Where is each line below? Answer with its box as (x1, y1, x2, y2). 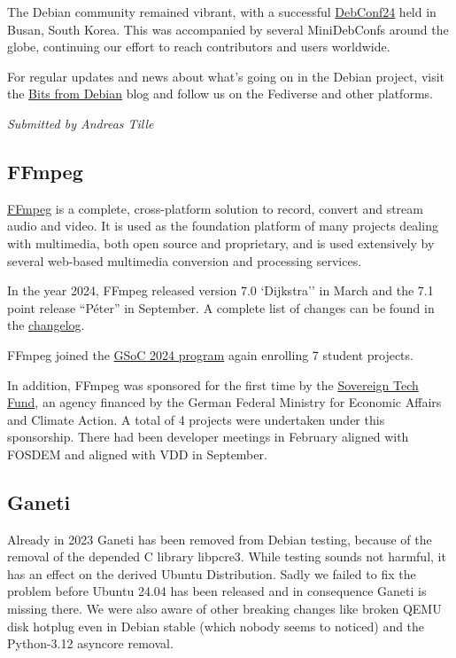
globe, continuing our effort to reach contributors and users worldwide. (7, 37, 390, 56)
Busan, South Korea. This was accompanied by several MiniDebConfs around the (7, 20, 449, 38)
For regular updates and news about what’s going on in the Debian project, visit (7, 67, 445, 85)
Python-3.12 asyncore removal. (7, 634, 174, 653)
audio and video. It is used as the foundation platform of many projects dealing (7, 216, 438, 235)
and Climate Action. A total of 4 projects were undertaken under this (7, 410, 385, 428)
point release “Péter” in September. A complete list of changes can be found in (7, 298, 435, 317)
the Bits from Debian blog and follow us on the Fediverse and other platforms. (7, 84, 433, 103)
